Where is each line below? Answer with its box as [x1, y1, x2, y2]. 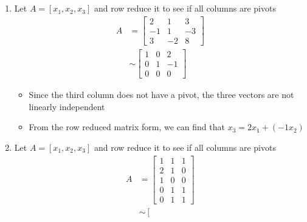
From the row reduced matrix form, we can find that [29, 120, 225, 133]
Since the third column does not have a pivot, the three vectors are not [29, 88, 294, 101]
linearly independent [29, 100, 105, 113]
